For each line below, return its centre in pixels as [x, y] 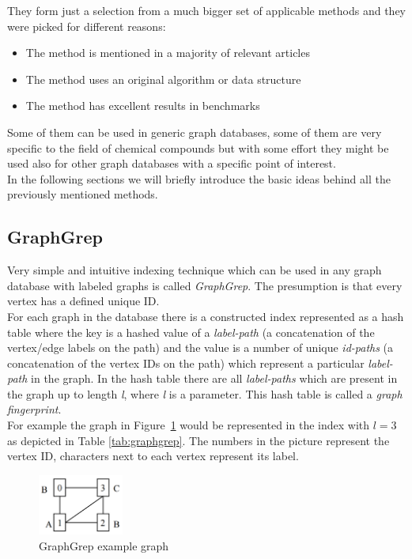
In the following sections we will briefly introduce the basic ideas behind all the [199, 178]
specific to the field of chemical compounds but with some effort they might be [198, 147]
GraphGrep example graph [104, 545]
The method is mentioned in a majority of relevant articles [168, 53]
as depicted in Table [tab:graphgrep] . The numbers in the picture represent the [198, 440]
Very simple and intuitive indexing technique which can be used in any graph [195, 270]
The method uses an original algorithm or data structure [163, 79]
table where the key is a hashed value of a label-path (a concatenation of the [191, 332]
